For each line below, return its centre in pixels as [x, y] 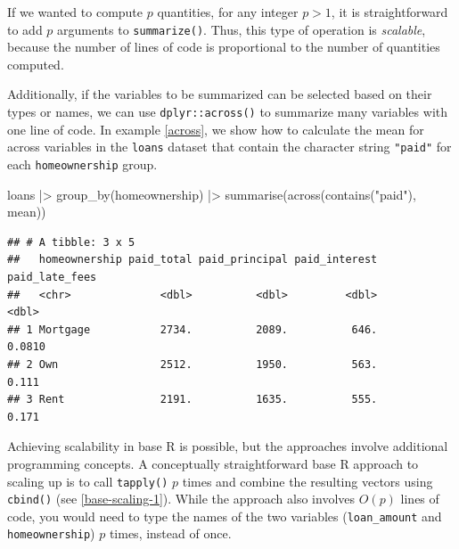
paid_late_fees [52, 277]
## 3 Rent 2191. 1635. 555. [193, 400]
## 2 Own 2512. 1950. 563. [193, 364]
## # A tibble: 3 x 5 [71, 242]
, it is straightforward [389, 12]
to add [25, 29]
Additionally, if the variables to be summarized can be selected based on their [220, 94]
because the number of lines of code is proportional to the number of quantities [224, 47]
